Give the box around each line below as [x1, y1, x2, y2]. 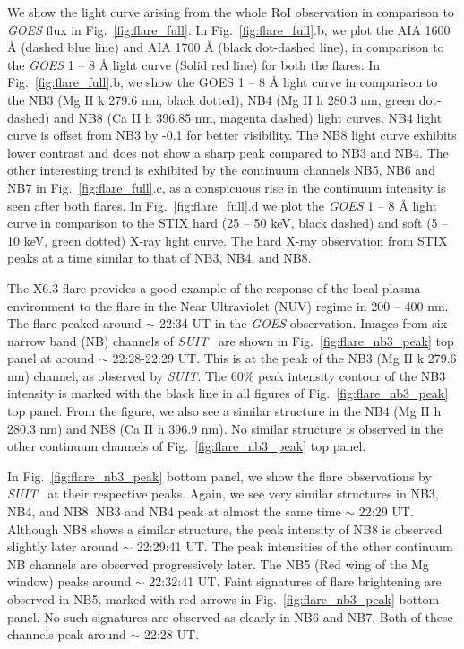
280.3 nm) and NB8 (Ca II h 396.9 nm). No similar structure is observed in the [7, 419, 443, 437]
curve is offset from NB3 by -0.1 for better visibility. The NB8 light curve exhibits [7, 125, 457, 144]
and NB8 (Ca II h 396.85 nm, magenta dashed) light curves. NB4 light [54, 108, 443, 126]
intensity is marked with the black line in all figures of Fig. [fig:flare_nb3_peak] [7, 384, 449, 402]
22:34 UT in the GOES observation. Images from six [159, 314, 448, 333]
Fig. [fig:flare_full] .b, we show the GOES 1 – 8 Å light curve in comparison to [7, 73, 438, 91]
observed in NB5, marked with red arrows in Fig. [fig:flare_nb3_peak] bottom [7, 590, 440, 608]
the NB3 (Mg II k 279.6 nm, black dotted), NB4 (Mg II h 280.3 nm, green [7, 90, 416, 108]
